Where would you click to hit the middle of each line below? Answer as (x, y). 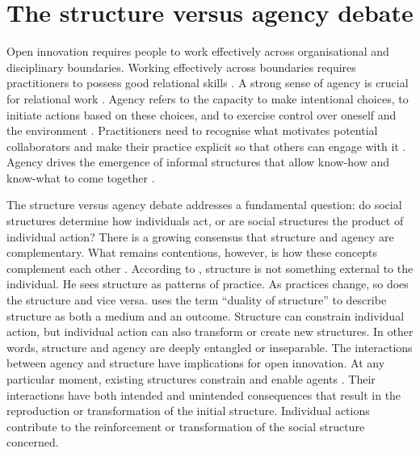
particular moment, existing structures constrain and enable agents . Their (191, 379)
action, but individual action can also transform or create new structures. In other (210, 331)
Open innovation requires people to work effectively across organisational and (198, 51)
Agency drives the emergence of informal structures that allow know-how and (198, 162)
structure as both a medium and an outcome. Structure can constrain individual (206, 315)
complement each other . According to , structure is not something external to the (210, 268)
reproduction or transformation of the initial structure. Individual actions (188, 411)
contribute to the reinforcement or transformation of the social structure (186, 426)
